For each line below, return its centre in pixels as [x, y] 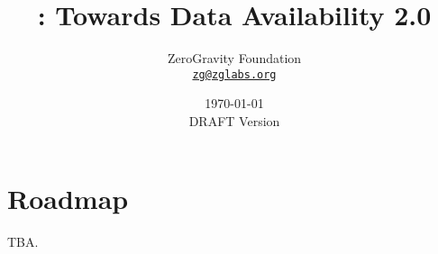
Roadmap [68, 198]
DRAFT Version [234, 120]
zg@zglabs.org [234, 74]
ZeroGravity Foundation [234, 58]
